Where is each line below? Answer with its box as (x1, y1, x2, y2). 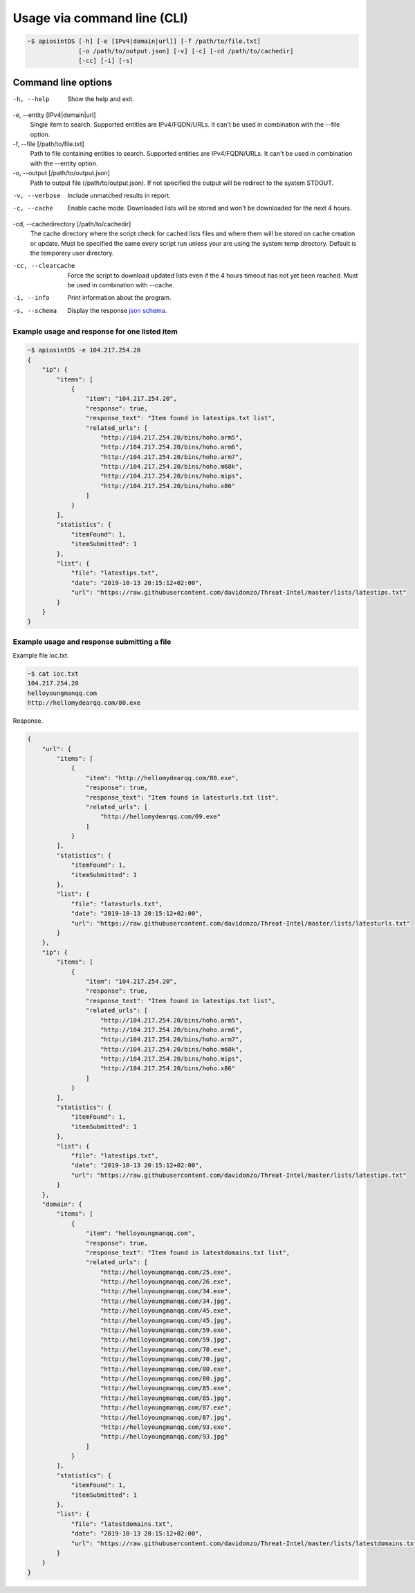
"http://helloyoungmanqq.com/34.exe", (100, 1288, 232, 1295)
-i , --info (12, 294, 50, 302)
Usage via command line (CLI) (12, 10, 188, 26)
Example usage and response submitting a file (12, 637, 172, 647)
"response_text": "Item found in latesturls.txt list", (85, 793, 279, 801)
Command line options (12, 77, 113, 89)
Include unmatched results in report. (67, 191, 171, 199)
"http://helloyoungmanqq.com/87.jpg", (100, 1413, 232, 1421)
